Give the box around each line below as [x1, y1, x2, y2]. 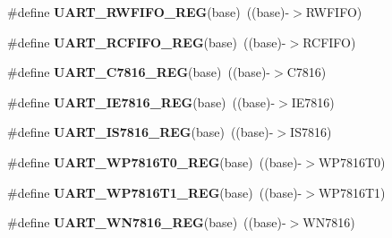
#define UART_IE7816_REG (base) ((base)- [7, 92, 276, 111]
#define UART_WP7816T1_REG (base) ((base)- [7, 183, 303, 201]
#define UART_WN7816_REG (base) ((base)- [7, 213, 286, 232]
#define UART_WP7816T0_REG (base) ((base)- [7, 152, 303, 171]
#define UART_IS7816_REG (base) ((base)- [7, 123, 274, 141]
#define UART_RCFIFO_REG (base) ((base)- [7, 32, 286, 51]
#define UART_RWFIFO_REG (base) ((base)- [7, 3, 290, 21]
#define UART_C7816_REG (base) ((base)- [7, 63, 271, 81]
